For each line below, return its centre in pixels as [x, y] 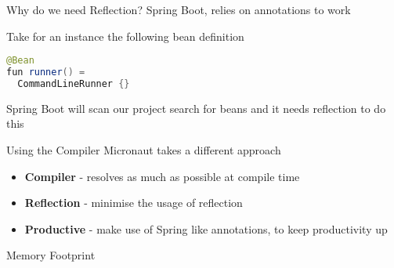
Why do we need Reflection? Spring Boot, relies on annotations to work [179, 9]
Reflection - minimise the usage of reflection [134, 203]
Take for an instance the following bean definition [125, 36]
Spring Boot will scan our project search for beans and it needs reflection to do [196, 108]
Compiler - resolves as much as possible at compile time [162, 176]
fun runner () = [46, 72]
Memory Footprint [51, 255]
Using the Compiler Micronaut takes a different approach [144, 150]
